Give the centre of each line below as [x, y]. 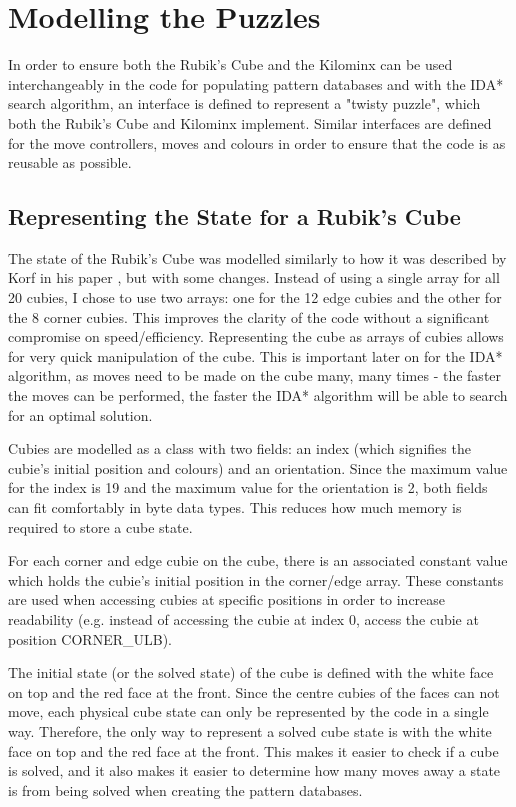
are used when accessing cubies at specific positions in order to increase [227, 599]
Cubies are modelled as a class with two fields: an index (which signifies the [239, 448]
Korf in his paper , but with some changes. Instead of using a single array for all [254, 277]
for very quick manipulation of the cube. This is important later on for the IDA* [255, 355]
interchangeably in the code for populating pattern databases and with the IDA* [256, 83]
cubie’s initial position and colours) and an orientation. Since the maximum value [258, 467]
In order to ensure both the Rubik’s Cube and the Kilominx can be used [230, 64]
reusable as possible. [70, 162]
